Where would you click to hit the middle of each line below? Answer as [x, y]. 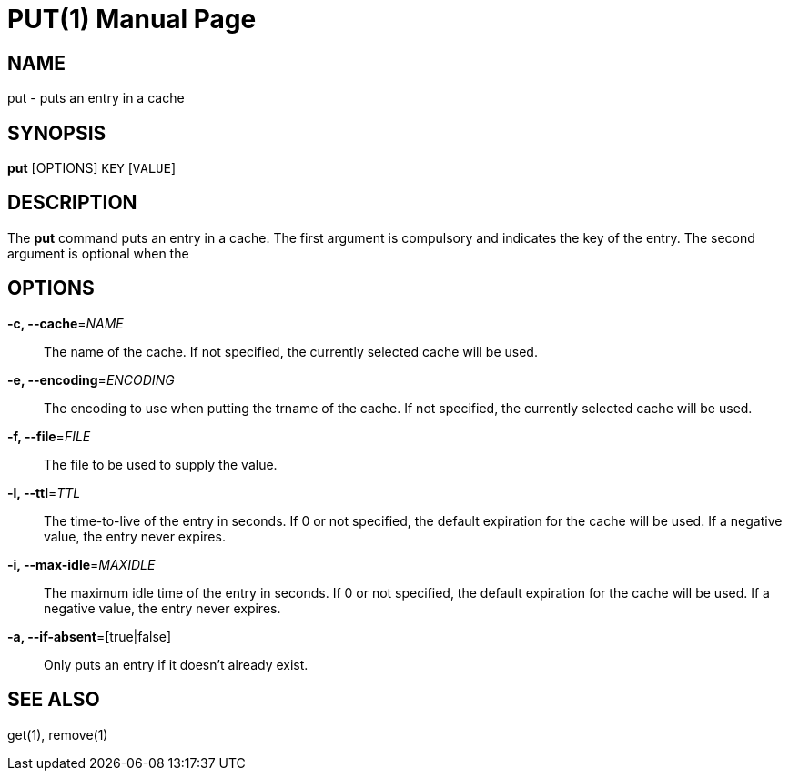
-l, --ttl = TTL [44, 492]
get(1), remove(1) [58, 734]
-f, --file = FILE [49, 436]
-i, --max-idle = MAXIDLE [81, 564]
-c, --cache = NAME [66, 323]
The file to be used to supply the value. [161, 464]
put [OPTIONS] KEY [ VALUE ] [92, 168]
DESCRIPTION [72, 203]
